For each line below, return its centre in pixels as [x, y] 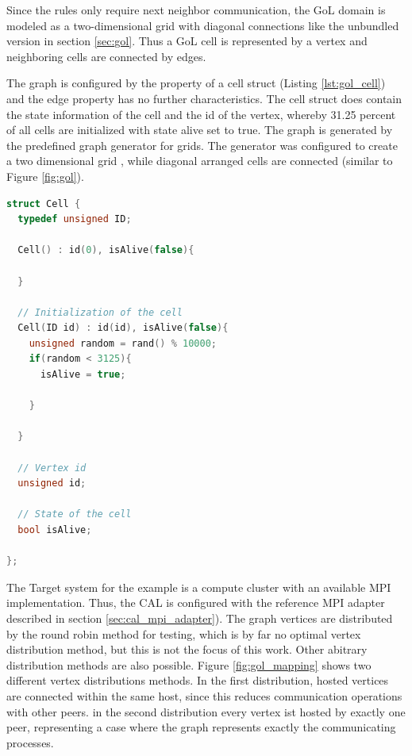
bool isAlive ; [55, 530]
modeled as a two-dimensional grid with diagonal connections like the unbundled [203, 25]
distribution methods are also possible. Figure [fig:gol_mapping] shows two [189, 664]
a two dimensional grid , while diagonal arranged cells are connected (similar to [200, 161]
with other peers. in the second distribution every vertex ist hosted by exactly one [206, 711]
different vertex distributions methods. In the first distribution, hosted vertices [198, 680]
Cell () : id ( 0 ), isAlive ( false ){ [106, 250]
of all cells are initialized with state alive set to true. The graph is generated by [200, 130]
